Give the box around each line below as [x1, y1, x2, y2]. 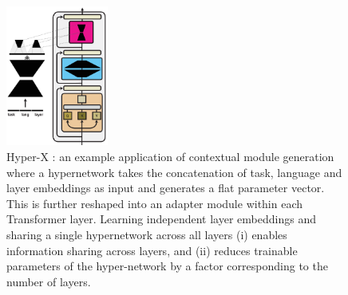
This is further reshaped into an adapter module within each [6, 195, 303, 211]
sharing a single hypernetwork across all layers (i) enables [6, 226, 287, 242]
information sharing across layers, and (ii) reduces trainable [6, 242, 298, 258]
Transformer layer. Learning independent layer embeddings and [6, 210, 316, 227]
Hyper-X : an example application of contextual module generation [6, 147, 334, 164]
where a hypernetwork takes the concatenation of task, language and [6, 163, 342, 180]
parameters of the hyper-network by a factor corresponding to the [6, 258, 328, 274]
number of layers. [6, 273, 91, 289]
